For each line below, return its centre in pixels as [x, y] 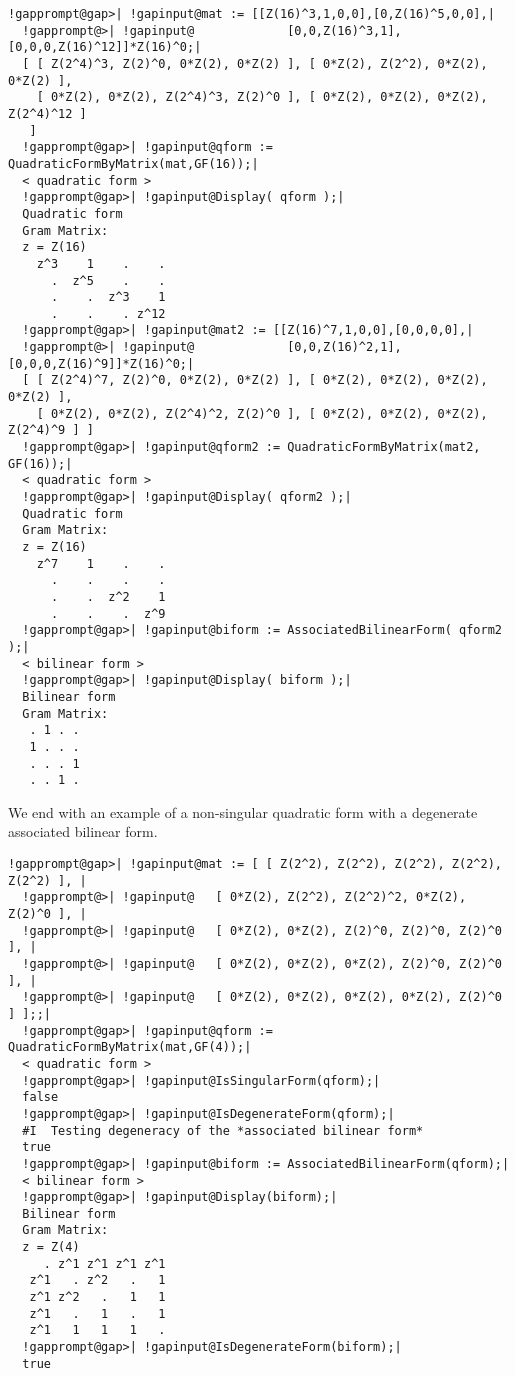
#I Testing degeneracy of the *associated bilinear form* [223, 1130]
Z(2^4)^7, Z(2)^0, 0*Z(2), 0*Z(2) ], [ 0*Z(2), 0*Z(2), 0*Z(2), [269, 380]
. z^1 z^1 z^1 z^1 [104, 1263]
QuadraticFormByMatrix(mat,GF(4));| [130, 1047]
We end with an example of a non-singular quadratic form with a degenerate [243, 811]
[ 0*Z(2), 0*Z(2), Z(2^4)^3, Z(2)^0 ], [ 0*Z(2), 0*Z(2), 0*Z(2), [262, 97]
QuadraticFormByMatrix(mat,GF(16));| [133, 163]
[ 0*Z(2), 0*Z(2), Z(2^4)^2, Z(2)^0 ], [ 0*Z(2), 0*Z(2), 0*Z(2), [262, 413]
